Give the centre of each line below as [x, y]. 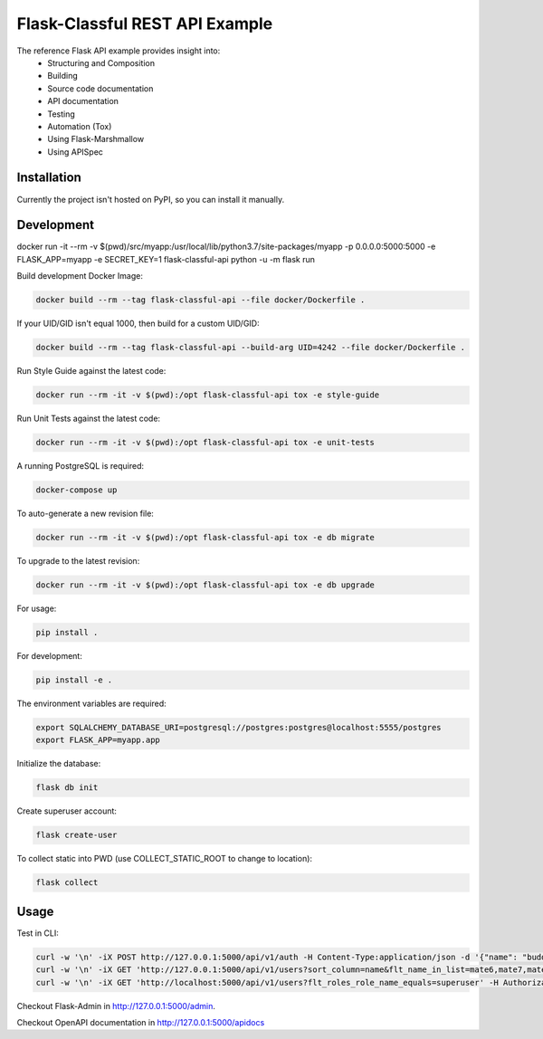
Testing [62, 114]
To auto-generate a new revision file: [85, 514]
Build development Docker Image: [80, 276]
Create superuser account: [67, 811]
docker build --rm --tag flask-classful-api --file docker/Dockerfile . [200, 300]
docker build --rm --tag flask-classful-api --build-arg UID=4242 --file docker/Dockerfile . [251, 348]
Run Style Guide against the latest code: [91, 371]
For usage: [37, 609]
